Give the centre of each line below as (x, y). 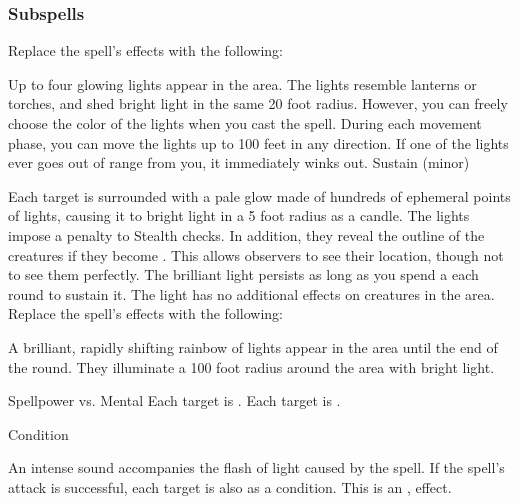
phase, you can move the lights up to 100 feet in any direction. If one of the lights (258, 142)
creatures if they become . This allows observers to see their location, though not (256, 254)
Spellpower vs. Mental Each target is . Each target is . (174, 400)
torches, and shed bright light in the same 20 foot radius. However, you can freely (258, 103)
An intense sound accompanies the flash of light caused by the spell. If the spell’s (256, 467)
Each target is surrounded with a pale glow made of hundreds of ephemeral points (259, 195)
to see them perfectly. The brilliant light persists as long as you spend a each (243, 274)
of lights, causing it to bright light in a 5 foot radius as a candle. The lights (239, 215)
